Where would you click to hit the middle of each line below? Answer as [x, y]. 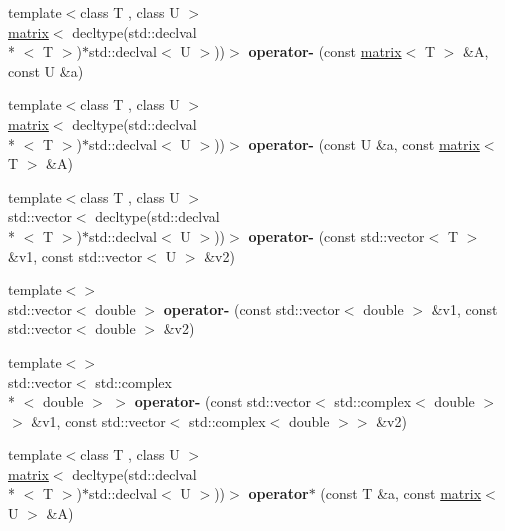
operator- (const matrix [325, 51]
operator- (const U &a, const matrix [364, 143]
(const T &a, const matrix [401, 493]
